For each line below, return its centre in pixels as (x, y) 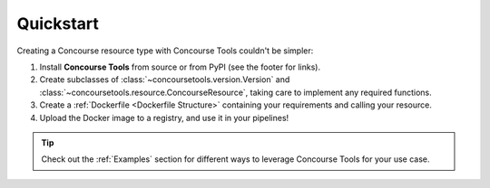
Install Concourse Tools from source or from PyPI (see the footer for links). (180, 67)
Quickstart (58, 23)
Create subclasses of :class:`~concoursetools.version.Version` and (165, 80)
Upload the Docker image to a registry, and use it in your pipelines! (164, 117)
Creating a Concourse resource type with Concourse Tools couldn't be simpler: (165, 51)
